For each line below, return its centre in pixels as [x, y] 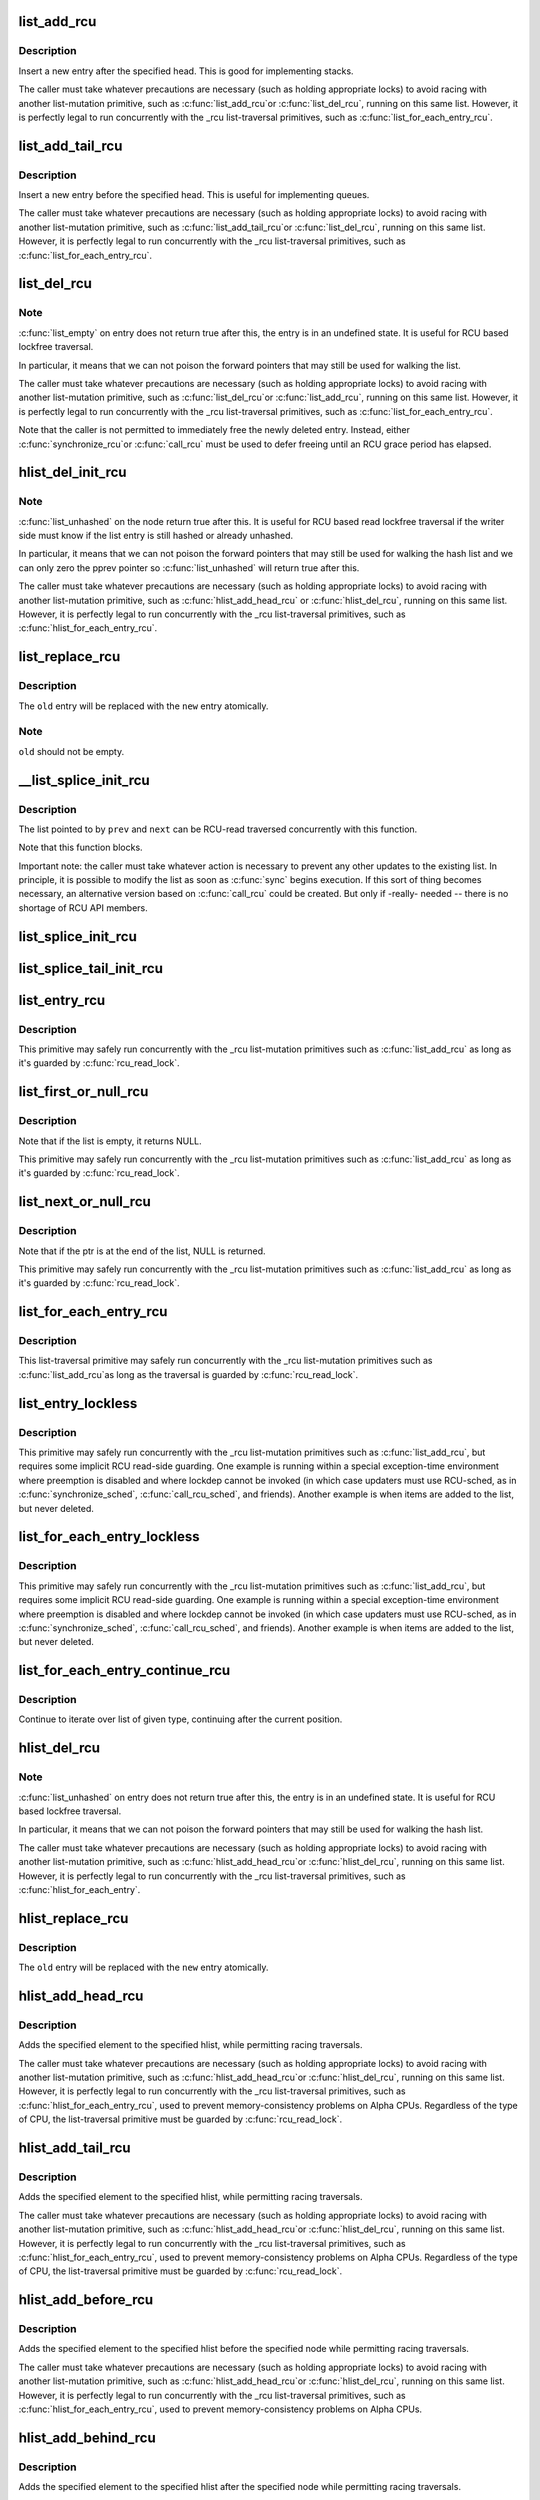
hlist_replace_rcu [73, 1918]
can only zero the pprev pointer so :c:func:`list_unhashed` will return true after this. [189, 567]
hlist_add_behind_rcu [87, 2437]
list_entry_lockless [78, 1403]
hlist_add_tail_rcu [74, 2148]
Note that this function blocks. [81, 847]
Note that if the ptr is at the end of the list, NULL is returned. [142, 1251]
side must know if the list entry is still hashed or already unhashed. [156, 536]
